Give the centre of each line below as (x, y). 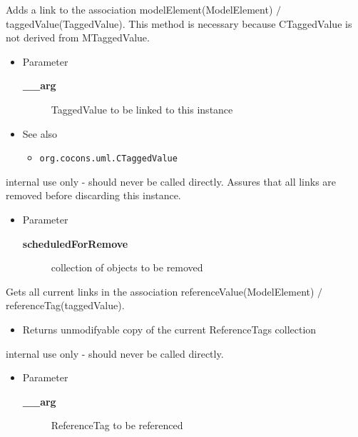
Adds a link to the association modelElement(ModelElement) (139, 9)
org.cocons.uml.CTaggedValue (108, 159)
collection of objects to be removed (127, 267)
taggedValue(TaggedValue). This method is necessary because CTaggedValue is (179, 23)
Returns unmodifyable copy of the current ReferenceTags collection (169, 329)
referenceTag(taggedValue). (65, 305)
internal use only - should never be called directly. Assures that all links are (171, 181)
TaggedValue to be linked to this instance (142, 109)
